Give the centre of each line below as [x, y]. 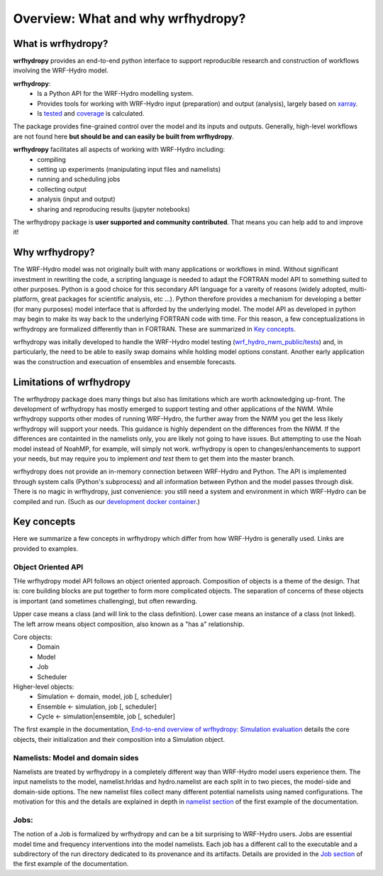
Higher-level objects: [44, 686]
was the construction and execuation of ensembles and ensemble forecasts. [125, 361]
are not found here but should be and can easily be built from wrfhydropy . [123, 136]
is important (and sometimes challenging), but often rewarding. [105, 601]
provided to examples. [46, 548]
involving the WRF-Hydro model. [61, 70]
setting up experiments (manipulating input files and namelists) [129, 169]
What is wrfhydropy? [61, 44]
